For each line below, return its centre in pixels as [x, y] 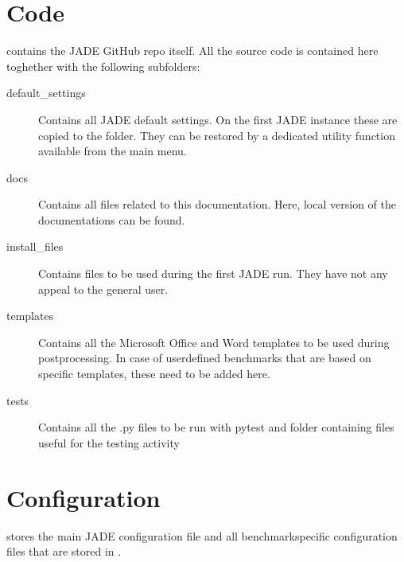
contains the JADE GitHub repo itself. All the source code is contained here [192, 51]
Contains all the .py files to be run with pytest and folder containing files [216, 427]
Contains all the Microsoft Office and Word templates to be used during [214, 342]
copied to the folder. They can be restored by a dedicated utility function [217, 135]
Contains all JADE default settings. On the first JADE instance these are [218, 119]
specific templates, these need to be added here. [154, 374]
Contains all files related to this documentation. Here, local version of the [217, 204]
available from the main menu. [113, 151]
